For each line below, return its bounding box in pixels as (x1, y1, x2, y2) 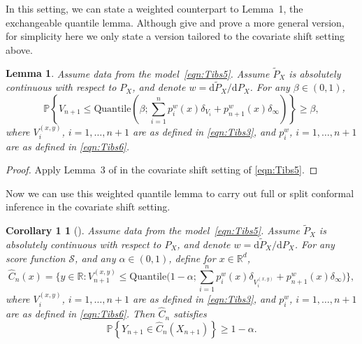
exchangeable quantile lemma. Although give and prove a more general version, (6, 15, 345, 29)
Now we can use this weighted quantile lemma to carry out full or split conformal (6, 185, 354, 200)
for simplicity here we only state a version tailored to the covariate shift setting (6, 29, 345, 43)
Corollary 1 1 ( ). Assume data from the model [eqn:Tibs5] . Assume (6, 223, 300, 238)
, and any (75, 250, 116, 265)
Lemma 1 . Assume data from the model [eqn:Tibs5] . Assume (6, 66, 270, 80)
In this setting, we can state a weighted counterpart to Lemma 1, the (6, 1, 303, 15)
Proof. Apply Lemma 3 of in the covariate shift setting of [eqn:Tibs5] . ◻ (6, 162, 318, 177)
